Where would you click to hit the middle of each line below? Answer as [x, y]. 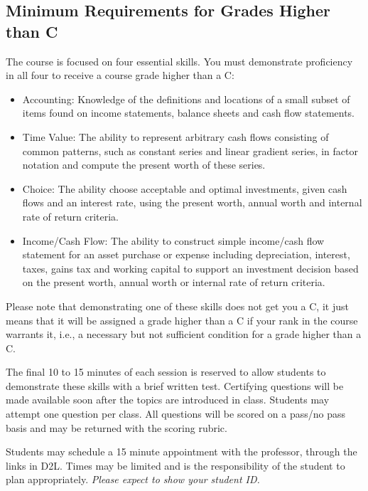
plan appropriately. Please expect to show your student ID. [133, 479]
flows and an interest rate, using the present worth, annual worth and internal [192, 202]
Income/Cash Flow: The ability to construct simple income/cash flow [173, 240]
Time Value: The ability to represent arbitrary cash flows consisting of [175, 136]
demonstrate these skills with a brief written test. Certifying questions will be [175, 385]
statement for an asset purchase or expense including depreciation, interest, [186, 254]
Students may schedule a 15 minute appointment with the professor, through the [182, 452]
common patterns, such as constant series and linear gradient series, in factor [190, 151]
